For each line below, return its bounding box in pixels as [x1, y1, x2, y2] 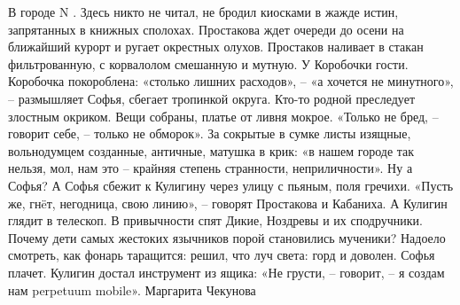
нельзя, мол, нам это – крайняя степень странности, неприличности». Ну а [8, 159, 413, 177]
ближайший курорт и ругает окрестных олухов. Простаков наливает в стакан [8, 37, 424, 56]
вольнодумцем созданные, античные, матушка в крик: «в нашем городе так [8, 141, 415, 160]
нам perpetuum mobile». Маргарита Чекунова [8, 280, 256, 299]
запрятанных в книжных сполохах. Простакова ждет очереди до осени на [8, 20, 404, 38]
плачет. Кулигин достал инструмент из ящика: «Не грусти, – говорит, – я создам [8, 262, 445, 281]
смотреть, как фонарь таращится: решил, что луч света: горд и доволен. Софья [8, 246, 435, 264]
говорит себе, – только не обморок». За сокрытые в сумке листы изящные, [8, 124, 411, 143]
